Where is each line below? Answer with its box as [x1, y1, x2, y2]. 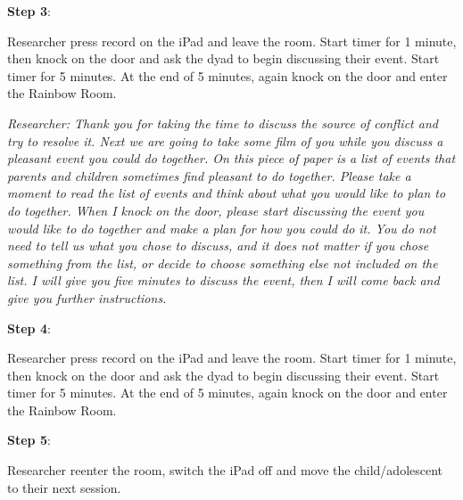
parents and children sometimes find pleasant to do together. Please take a [7, 166, 411, 184]
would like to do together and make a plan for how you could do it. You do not [7, 218, 436, 237]
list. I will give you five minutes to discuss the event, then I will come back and [7, 271, 440, 290]
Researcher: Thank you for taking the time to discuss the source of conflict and [7, 113, 438, 132]
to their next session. [7, 478, 121, 496]
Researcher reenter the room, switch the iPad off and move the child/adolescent [7, 461, 443, 480]
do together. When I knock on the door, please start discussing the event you [7, 201, 425, 219]
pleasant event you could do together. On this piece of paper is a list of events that [7, 149, 456, 168]
